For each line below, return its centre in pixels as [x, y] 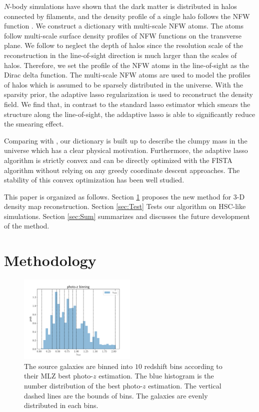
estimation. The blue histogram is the [156, 376]
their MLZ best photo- [58, 376]
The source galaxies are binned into [78, 366]
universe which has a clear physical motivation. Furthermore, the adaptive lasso [126, 150]
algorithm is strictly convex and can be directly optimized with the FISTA [118, 160]
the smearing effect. [34, 124]
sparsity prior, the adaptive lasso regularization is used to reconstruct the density [128, 94]
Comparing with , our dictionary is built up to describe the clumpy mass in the [126, 140]
